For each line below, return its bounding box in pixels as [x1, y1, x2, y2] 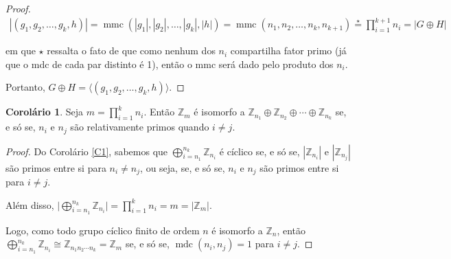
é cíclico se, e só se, [219, 144, 300, 158]
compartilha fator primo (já [230, 43, 347, 58]
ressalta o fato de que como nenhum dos [47, 43, 216, 58]
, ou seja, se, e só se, [140, 160, 225, 174]
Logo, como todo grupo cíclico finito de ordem [5, 223, 200, 237]
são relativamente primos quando [70, 120, 209, 134]
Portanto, [5, 80, 45, 94]
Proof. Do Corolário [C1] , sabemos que [5, 144, 168, 158]
